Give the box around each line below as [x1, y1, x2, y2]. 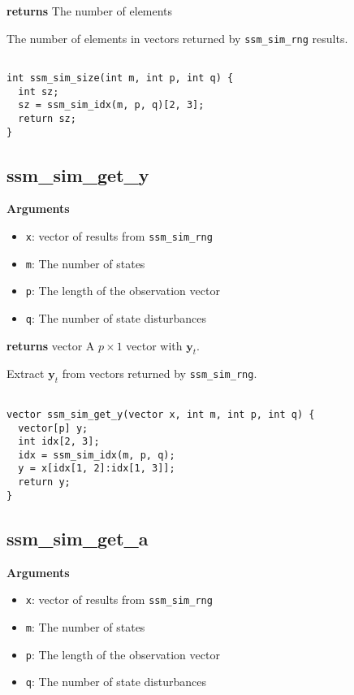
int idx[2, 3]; [18, 436, 100, 448]
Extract [6, 365, 45, 382]
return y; [18, 476, 71, 489]
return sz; [18, 112, 76, 124]
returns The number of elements [6, 2, 173, 19]
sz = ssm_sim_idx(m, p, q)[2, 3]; [18, 99, 205, 111]
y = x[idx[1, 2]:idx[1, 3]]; [18, 463, 175, 475]
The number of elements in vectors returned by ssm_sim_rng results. [6, 29, 348, 46]
